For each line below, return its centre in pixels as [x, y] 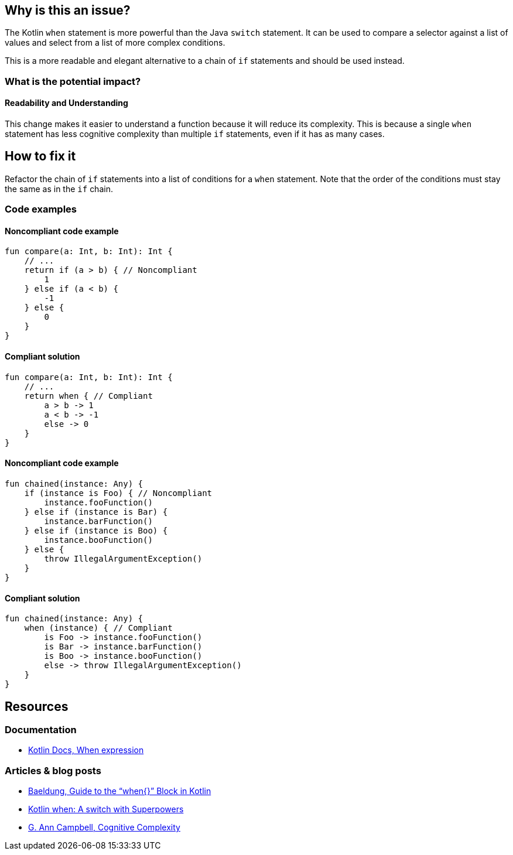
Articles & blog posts [53, 770]
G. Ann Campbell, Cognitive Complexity [104, 827]
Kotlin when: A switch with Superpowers [106, 809]
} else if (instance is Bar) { [96, 512]
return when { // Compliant [88, 396]
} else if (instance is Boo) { [96, 530]
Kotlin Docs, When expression [86, 750]
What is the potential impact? [73, 81]
